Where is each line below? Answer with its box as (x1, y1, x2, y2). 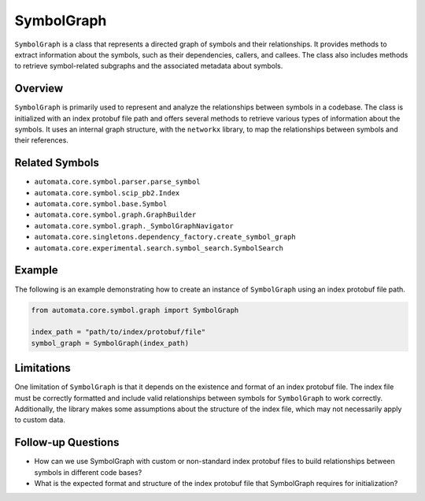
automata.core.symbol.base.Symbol (34, 199, 168, 209)
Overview (14, 82, 64, 95)
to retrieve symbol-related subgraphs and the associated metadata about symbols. (14, 61, 283, 71)
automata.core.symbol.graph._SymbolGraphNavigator (34, 221, 234, 230)
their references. (14, 135, 68, 145)
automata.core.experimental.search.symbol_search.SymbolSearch (34, 243, 283, 252)
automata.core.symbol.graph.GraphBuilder (34, 210, 197, 220)
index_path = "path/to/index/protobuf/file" (31, 328, 206, 336)
